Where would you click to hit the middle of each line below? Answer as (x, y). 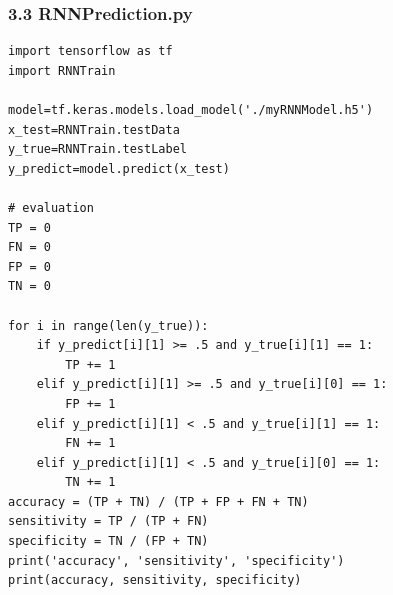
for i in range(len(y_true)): (108, 325)
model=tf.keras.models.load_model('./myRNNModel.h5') (191, 110)
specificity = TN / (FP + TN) (108, 541)
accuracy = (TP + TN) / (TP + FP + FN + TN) (158, 501)
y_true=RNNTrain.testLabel (97, 149)
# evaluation (51, 207)
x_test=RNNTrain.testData (94, 129)
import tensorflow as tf (90, 51)
